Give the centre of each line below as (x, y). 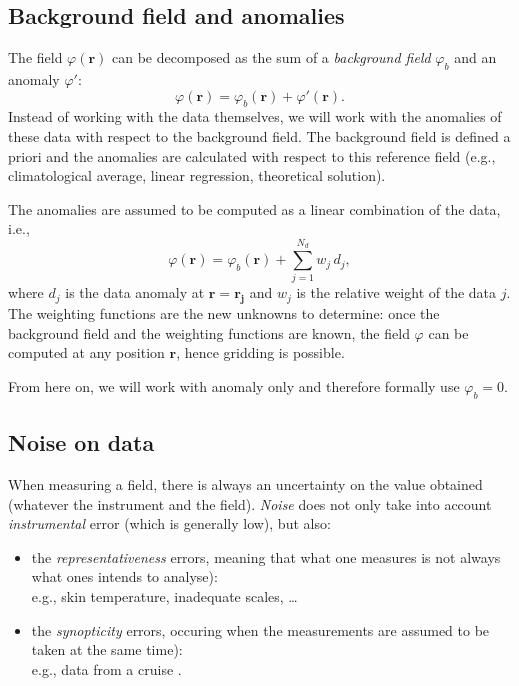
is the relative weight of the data (396, 292)
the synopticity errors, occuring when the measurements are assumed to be (260, 629)
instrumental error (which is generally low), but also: (169, 523)
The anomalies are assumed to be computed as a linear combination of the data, (254, 208)
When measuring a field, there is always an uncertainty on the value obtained (245, 484)
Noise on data (81, 442)
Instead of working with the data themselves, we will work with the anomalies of (255, 116)
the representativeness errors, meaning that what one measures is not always (266, 556)
